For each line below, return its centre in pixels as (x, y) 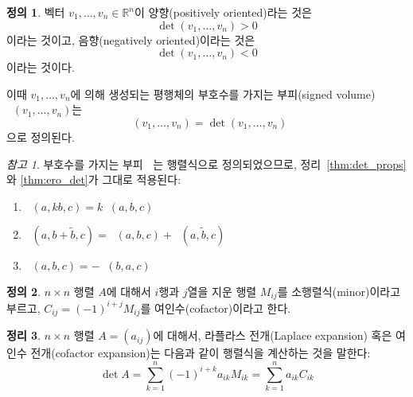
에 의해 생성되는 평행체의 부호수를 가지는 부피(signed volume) (223, 93)
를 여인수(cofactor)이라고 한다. (216, 307)
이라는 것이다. (41, 67)
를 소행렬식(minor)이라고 (339, 291)
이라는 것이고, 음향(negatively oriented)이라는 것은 (131, 39)
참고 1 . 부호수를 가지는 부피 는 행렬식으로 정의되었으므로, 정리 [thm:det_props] (206, 163)
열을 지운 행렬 (222, 291)
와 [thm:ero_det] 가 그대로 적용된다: (94, 179)
